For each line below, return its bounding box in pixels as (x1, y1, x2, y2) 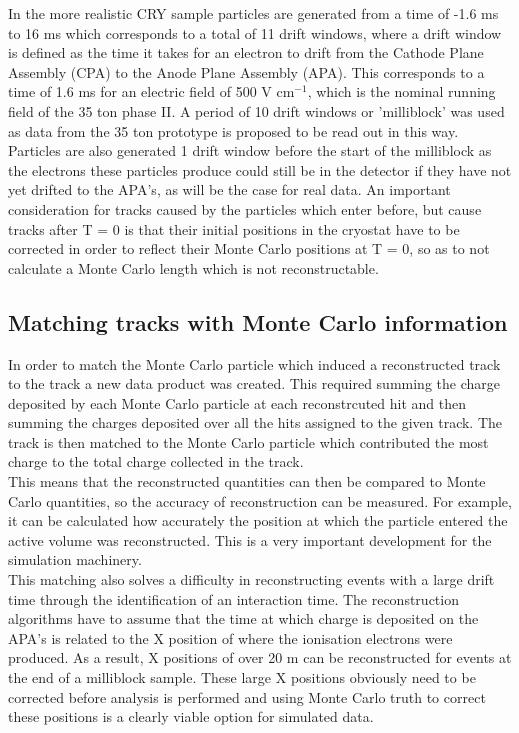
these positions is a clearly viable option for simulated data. (8, 706, 374, 727)
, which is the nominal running (307, 81, 496, 102)
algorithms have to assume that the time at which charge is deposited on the (8, 608, 479, 629)
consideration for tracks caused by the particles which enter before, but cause (8, 198, 482, 219)
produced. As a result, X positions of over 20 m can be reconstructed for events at (8, 647, 512, 668)
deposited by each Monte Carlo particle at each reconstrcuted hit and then (8, 392, 467, 413)
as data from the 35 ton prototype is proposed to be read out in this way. (8, 120, 459, 141)
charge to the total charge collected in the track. (8, 451, 304, 472)
